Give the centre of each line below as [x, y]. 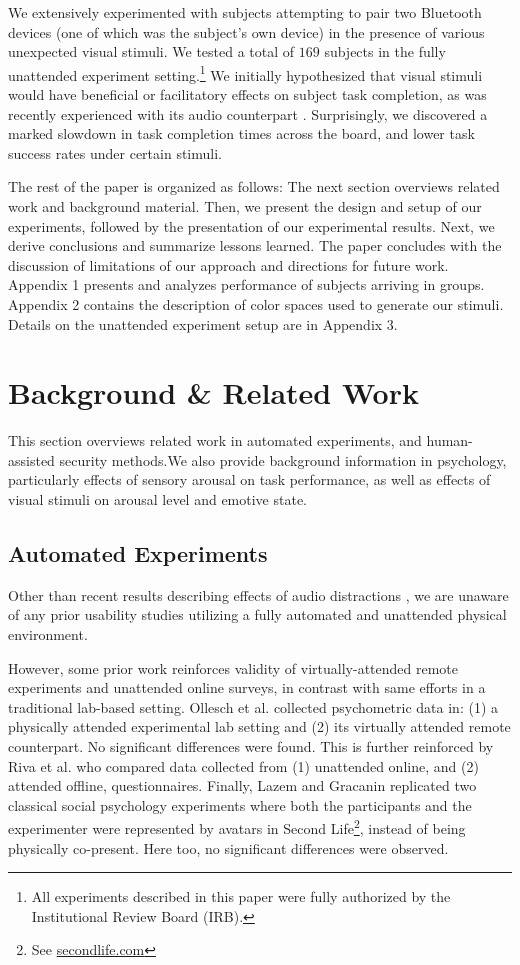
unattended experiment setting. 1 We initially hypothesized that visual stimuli [245, 73]
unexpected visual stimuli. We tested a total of [151, 51]
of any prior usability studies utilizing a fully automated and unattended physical [257, 614]
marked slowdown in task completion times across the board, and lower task [241, 133]
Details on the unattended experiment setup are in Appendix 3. [203, 323]
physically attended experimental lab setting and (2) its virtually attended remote [259, 726]
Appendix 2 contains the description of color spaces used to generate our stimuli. [256, 303]
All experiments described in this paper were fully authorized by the [241, 896]
